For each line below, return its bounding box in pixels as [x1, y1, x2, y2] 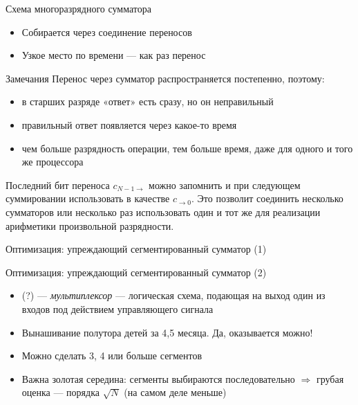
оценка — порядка [21, 385, 100, 399]
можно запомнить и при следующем [149, 177, 301, 192]
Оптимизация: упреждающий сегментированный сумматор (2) [6, 264, 267, 279]
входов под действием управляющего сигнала [21, 301, 214, 316]
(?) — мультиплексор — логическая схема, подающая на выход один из [21, 288, 326, 303]
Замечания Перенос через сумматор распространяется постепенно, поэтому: [6, 71, 325, 85]
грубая [316, 371, 344, 386]
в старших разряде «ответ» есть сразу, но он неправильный [21, 94, 274, 109]
